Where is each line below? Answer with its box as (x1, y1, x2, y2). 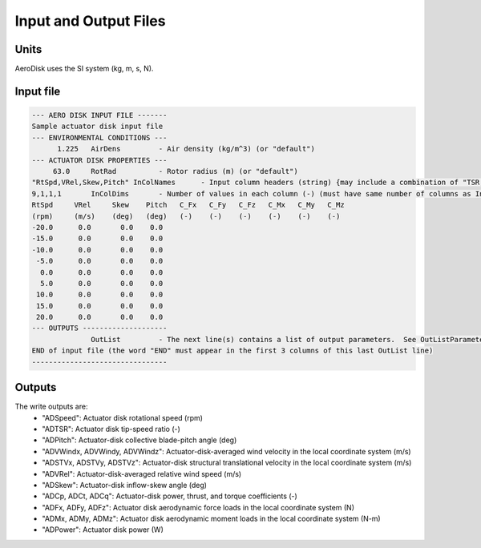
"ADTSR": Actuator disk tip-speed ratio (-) (42, 424, 180, 433)
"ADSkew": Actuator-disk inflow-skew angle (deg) (42, 480, 208, 490)
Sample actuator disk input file (31, 122, 164, 131)
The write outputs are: (14, 401, 88, 412)
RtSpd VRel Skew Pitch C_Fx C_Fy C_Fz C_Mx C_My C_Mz (31, 200, 345, 210)
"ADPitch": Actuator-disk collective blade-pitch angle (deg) (42, 435, 237, 445)
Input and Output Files (14, 12, 166, 30)
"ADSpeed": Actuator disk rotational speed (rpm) (42, 413, 204, 422)
